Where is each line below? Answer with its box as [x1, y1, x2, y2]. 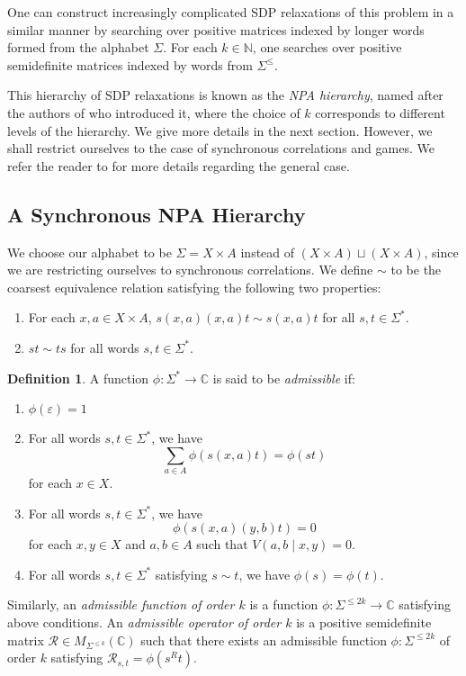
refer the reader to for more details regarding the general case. [7, 156, 350, 175]
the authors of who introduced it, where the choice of [7, 103, 300, 122]
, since [424, 242, 459, 261]
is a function [249, 595, 318, 614]
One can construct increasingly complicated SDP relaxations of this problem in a [7, 3, 454, 21]
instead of [240, 242, 295, 261]
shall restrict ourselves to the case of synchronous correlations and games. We [7, 139, 435, 158]
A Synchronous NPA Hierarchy [7, 200, 306, 228]
